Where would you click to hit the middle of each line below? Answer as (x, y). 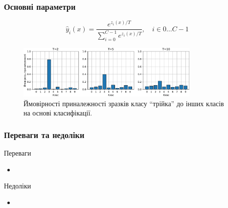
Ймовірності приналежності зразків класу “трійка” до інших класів (124, 103)
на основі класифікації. (58, 113)
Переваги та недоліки (44, 134)
